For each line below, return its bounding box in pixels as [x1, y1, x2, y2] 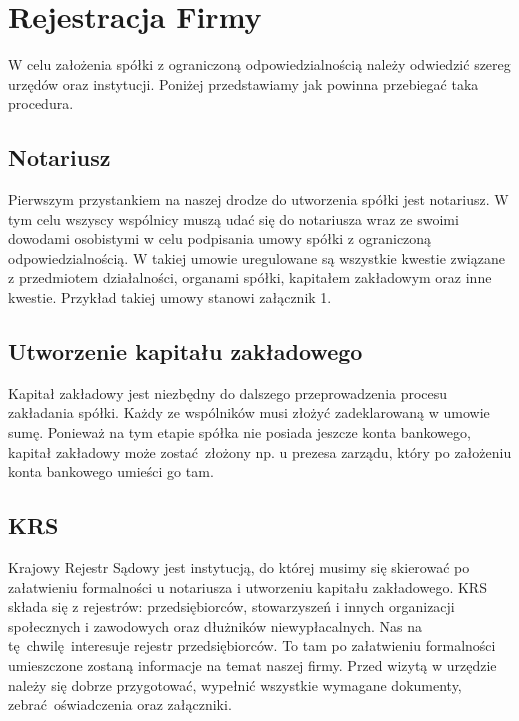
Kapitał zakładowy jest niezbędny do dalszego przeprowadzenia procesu [8, 382, 448, 403]
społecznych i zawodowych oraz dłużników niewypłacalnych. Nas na [8, 615, 423, 636]
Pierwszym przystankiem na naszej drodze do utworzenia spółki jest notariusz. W [8, 189, 509, 210]
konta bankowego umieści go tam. [8, 461, 214, 482]
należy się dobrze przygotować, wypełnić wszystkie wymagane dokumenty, [8, 674, 462, 695]
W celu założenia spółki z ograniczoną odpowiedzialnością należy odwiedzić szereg [8, 54, 511, 75]
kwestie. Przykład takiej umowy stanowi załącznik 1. [8, 287, 332, 308]
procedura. [8, 93, 74, 114]
